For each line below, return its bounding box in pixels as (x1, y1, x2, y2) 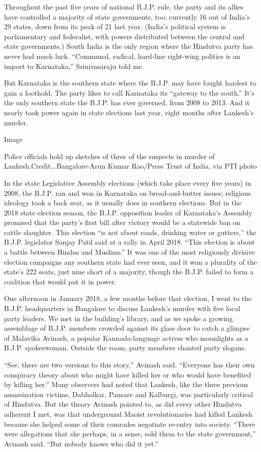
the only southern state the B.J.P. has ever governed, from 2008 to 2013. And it (4, 97, 250, 108)
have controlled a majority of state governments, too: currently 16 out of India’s (4, 11, 250, 22)
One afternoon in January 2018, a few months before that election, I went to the (4, 293, 252, 304)
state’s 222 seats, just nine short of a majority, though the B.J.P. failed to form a (4, 266, 254, 277)
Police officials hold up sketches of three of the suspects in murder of (4, 150, 215, 161)
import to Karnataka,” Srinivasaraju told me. (4, 60, 144, 71)
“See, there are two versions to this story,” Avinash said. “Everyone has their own (4, 359, 255, 369)
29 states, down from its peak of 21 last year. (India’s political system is (4, 21, 226, 32)
